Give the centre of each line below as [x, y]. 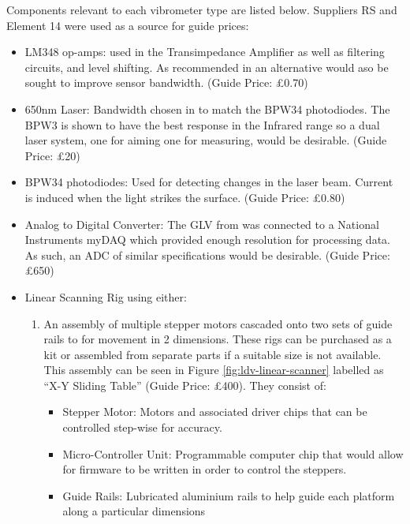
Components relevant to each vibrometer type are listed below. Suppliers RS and [202, 9]
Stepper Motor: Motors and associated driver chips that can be [215, 412]
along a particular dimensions [134, 511]
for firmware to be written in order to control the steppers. [205, 469]
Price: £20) [52, 155]
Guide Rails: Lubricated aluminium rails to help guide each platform [229, 495]
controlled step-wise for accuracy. [142, 427]
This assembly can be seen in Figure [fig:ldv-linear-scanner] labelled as [214, 370]
